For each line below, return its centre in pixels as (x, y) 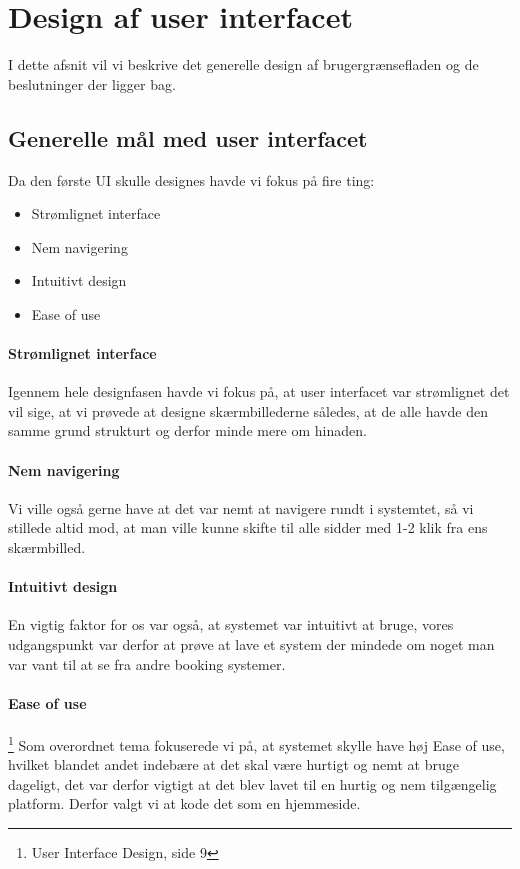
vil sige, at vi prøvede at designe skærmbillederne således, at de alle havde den (248, 410)
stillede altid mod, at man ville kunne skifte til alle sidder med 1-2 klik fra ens (248, 527)
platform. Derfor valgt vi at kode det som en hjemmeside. (184, 803)
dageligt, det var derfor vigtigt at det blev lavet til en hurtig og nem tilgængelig (252, 783)
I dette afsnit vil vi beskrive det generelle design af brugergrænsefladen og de (243, 64)
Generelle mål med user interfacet (188, 137)
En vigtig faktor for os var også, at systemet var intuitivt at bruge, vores (231, 624)
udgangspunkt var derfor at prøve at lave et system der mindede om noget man (251, 644)
